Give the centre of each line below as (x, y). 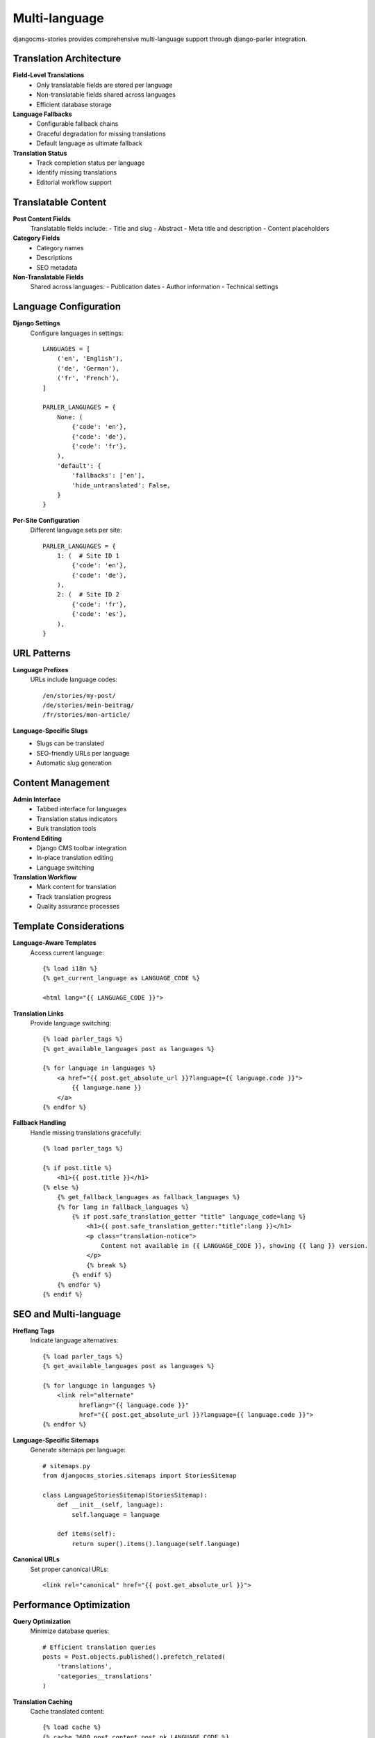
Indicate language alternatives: (74, 1340)
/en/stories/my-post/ (79, 696)
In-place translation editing (75, 858)
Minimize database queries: (70, 1631)
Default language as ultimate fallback (89, 143)
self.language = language (116, 1514)
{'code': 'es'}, (99, 614)
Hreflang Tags (34, 1331)
